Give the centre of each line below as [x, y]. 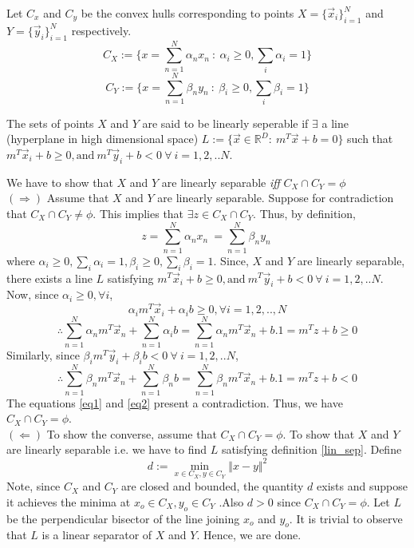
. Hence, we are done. [249, 535]
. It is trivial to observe [346, 518]
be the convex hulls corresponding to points [187, 13]
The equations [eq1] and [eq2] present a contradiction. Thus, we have [175, 402]
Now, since [33, 294]
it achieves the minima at [69, 501]
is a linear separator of [97, 535]
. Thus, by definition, [304, 214]
